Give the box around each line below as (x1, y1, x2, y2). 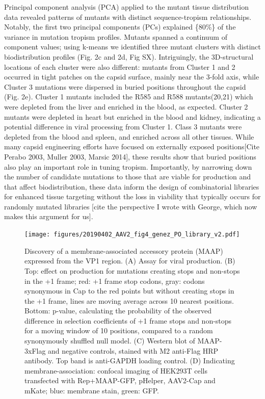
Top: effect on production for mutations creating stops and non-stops (24, 265, 240, 276)
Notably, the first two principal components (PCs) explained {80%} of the (4, 21, 236, 32)
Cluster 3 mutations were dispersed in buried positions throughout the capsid (4, 81, 246, 92)
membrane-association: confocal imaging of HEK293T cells (24, 365, 208, 376)
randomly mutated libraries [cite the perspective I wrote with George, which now (4, 201, 257, 211)
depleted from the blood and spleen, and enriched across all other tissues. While (4, 131, 254, 142)
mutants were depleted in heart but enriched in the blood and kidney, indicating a (4, 111, 261, 122)
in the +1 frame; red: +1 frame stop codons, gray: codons (24, 275, 205, 286)
